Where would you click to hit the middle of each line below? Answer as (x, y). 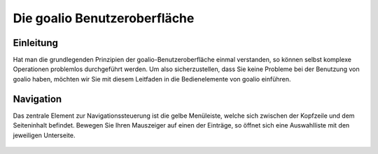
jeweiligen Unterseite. (44, 135)
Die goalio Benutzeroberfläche (104, 18)
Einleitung (36, 43)
